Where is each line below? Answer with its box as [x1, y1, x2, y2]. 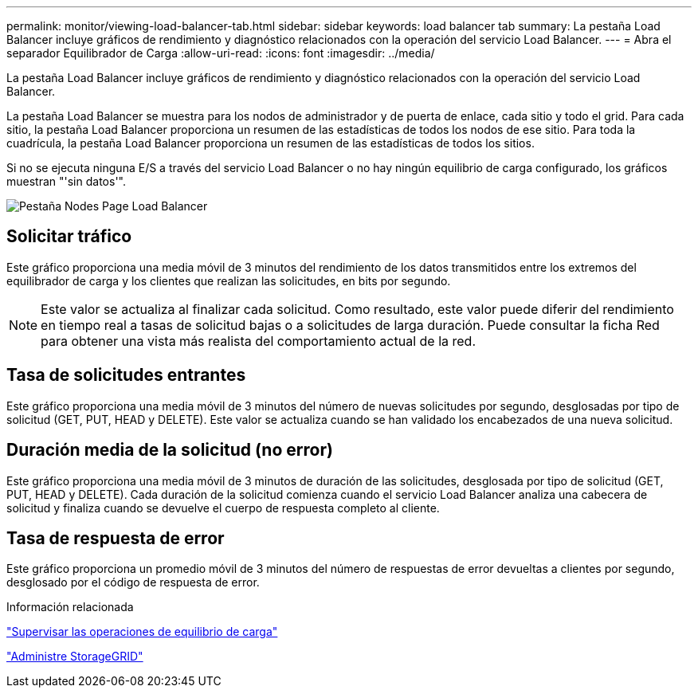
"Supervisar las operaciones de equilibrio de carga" [6, 625, 278, 639]
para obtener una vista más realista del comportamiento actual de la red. [41, 332, 476, 349]
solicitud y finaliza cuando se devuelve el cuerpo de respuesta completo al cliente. [6, 500, 440, 515]
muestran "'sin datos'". [6, 174, 126, 188]
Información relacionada [6, 600, 134, 614]
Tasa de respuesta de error [6, 527, 225, 548]
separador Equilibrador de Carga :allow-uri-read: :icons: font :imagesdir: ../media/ [6, 46, 435, 60]
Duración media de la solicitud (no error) [6, 440, 333, 461]
